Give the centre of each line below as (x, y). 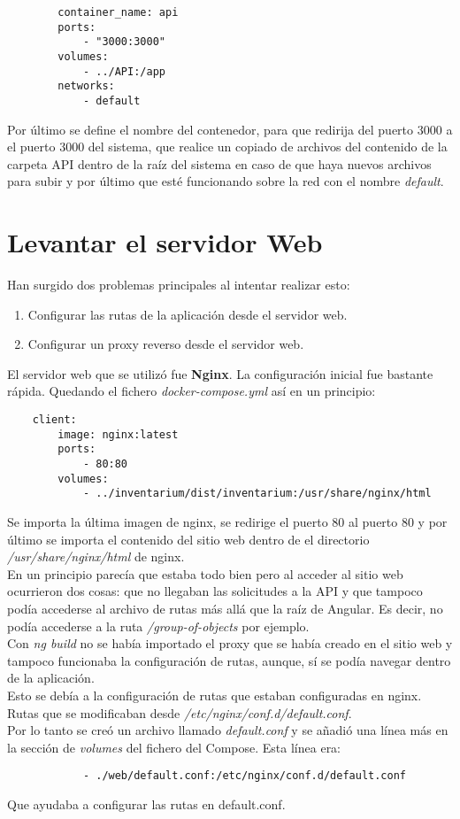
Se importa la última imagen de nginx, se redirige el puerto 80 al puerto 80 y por (227, 522)
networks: (86, 86)
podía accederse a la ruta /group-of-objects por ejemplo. (158, 626)
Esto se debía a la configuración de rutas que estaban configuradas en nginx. (215, 695)
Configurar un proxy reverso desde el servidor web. (166, 344)
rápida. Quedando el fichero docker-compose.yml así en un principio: (192, 391)
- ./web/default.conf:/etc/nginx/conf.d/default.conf (245, 776)
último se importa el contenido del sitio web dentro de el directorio (188, 539)
